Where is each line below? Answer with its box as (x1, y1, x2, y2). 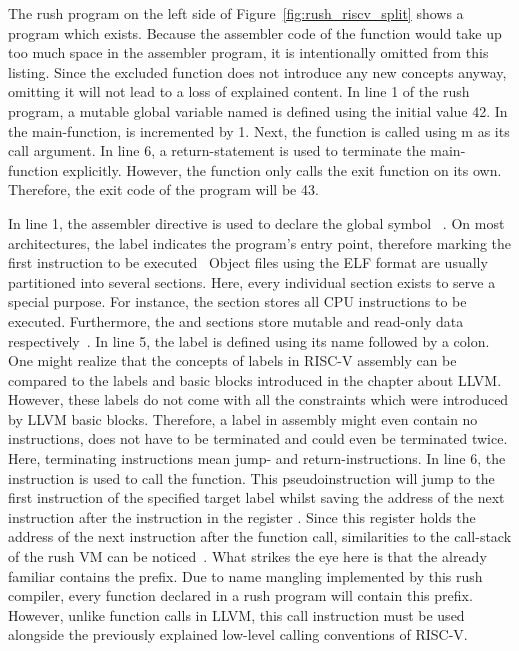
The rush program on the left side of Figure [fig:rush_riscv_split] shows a (8, 3, 464, 23)
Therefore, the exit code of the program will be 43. (8, 179, 319, 200)
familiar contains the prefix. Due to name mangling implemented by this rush (8, 565, 483, 586)
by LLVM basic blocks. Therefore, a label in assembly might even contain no (8, 408, 478, 429)
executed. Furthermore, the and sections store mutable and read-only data (8, 310, 464, 331)
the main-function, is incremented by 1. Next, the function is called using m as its (8, 120, 510, 141)
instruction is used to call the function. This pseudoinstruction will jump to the (8, 467, 495, 488)
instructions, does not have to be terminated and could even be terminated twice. (8, 428, 508, 449)
